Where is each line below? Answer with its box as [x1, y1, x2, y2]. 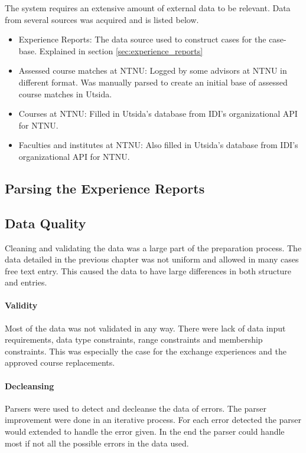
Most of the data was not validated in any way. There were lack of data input [5, 321, 286, 334]
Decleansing [5, 379, 54, 392]
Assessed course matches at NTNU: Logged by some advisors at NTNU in [18, 64, 287, 77]
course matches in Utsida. [18, 87, 112, 100]
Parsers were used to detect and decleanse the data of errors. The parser [5, 402, 267, 414]
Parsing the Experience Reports [5, 179, 205, 197]
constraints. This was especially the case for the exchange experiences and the [5, 344, 287, 357]
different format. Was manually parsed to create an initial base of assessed [18, 75, 288, 88]
